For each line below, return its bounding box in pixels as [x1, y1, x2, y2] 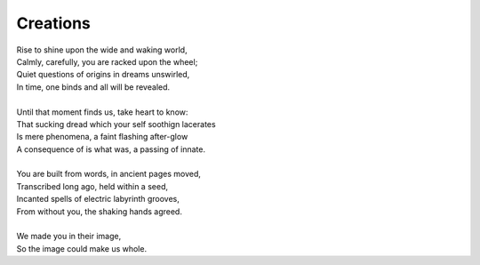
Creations [16, 13, 91, 33]
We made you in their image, [16, 231, 122, 242]
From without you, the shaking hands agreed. [16, 205, 182, 217]
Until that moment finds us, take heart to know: [16, 107, 188, 117]
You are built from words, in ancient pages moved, [16, 169, 202, 180]
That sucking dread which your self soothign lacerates [16, 118, 217, 129]
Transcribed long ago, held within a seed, [16, 181, 169, 191]
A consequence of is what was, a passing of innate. [16, 143, 206, 155]
